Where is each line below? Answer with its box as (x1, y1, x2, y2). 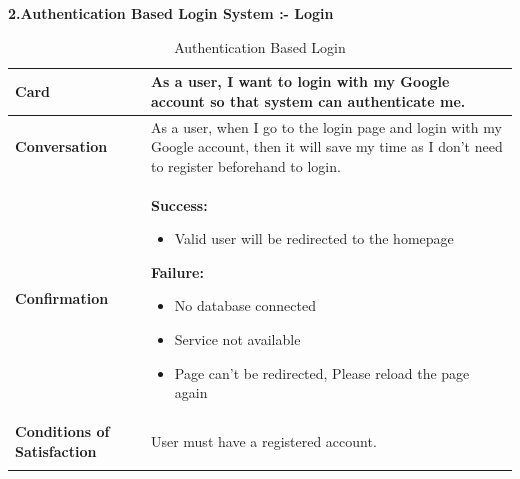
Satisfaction (15, 440, 97, 461)
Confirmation (15, 288, 109, 309)
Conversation (15, 136, 108, 157)
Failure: (150, 261, 204, 282)
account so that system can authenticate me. (150, 90, 466, 111)
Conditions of (15, 421, 110, 442)
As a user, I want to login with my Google (150, 71, 450, 92)
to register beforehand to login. (150, 155, 341, 176)
